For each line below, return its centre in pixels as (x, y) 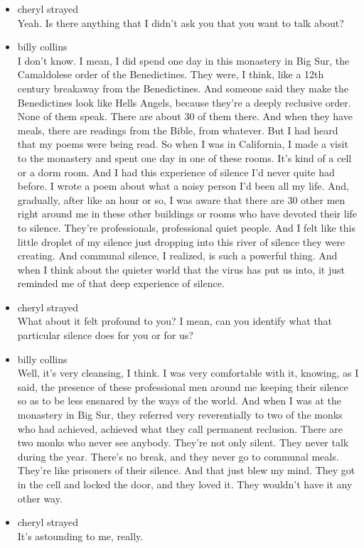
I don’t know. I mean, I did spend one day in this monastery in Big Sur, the (183, 60)
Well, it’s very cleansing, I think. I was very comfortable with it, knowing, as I (188, 373)
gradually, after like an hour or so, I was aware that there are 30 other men (181, 199)
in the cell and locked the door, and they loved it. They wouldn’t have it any (185, 484)
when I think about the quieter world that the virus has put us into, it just (181, 269)
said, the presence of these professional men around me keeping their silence (183, 386)
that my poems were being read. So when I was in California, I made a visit (183, 144)
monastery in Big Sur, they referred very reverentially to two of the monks (180, 415)
